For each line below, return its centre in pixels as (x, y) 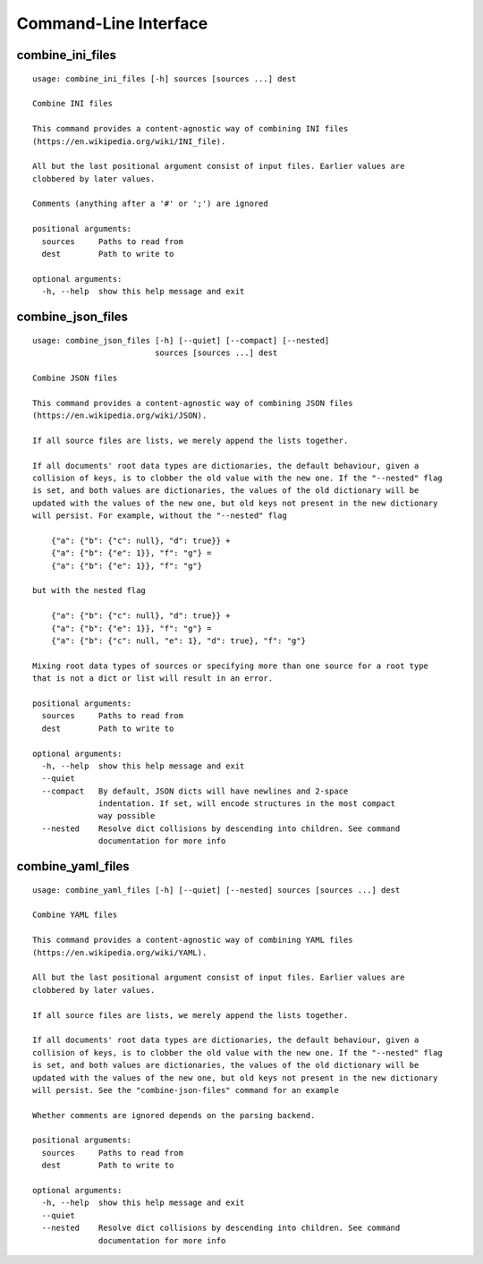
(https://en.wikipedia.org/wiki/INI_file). (129, 141)
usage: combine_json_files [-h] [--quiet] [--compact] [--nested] (181, 340)
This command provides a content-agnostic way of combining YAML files (193, 940)
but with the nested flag (89, 591)
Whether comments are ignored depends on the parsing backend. (174, 1115)
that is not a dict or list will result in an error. (153, 679)
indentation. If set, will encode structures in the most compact (247, 804)
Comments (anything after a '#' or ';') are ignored (150, 204)
